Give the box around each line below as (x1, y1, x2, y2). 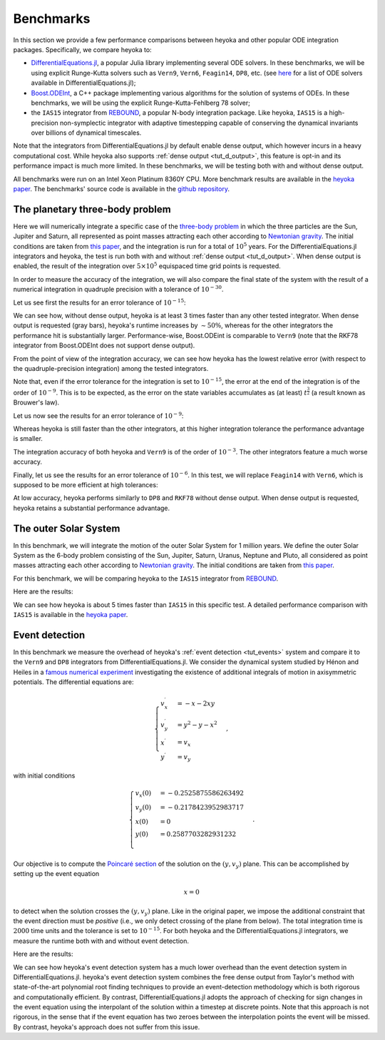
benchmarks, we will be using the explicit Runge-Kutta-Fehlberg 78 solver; (31, 98, 251, 107)
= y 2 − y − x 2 (177, 720, 217, 729)
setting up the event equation (13, 869, 100, 877)
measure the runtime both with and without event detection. (13, 937, 189, 945)
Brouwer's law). (13, 398, 60, 407)
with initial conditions (13, 771, 76, 780)
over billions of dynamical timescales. (31, 128, 142, 137)
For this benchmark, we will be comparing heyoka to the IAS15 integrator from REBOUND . (13, 574, 278, 583)
